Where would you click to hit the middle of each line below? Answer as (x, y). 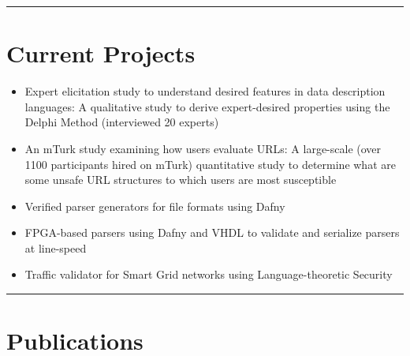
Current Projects (101, 53)
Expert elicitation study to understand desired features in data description (205, 91)
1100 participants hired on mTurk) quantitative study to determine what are (210, 164)
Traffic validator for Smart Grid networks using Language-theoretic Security (209, 274)
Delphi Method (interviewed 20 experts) (122, 122)
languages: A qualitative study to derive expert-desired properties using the (207, 106)
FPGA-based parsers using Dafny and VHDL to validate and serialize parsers (212, 232)
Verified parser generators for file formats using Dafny (155, 206)
